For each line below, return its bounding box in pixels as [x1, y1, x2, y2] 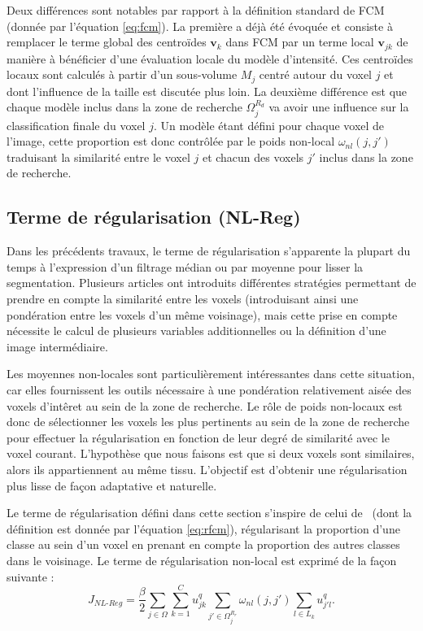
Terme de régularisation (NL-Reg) [7, 204, 301, 229]
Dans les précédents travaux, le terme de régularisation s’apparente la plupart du [7, 242, 411, 259]
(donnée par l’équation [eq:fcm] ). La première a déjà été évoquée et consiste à [7, 17, 393, 34]
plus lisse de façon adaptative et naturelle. [7, 477, 217, 494]
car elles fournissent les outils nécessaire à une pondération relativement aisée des [7, 381, 412, 398]
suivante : [7, 568, 55, 585]
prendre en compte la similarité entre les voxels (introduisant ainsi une [7, 290, 359, 307]
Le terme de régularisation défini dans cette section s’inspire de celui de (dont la [7, 504, 412, 521]
